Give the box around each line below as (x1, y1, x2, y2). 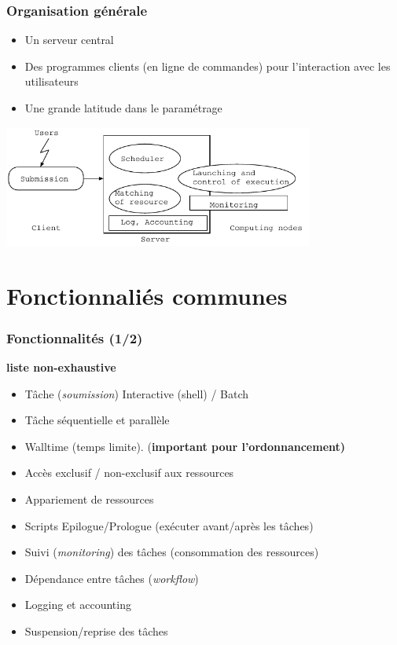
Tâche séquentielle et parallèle (24, 412, 170, 428)
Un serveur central (24, 31, 114, 48)
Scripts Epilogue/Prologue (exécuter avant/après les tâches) (24, 517, 314, 533)
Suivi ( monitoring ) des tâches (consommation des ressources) (24, 544, 319, 560)
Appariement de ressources (24, 490, 154, 507)
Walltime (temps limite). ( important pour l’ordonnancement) (24, 438, 346, 454)
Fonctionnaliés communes (6, 279, 288, 311)
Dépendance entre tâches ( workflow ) (24, 570, 199, 586)
